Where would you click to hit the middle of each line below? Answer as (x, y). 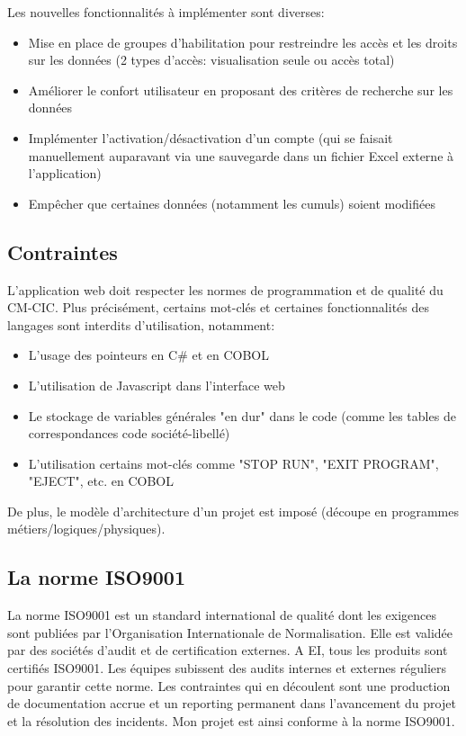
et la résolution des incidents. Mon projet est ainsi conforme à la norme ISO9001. (231, 720)
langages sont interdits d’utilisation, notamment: (141, 324)
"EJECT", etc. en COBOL (101, 481)
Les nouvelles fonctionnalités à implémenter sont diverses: (166, 12)
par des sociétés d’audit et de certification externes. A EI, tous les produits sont (228, 650)
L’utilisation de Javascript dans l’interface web (157, 385)
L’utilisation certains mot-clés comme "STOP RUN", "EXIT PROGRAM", (233, 463)
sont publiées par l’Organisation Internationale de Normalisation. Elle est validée (230, 632)
